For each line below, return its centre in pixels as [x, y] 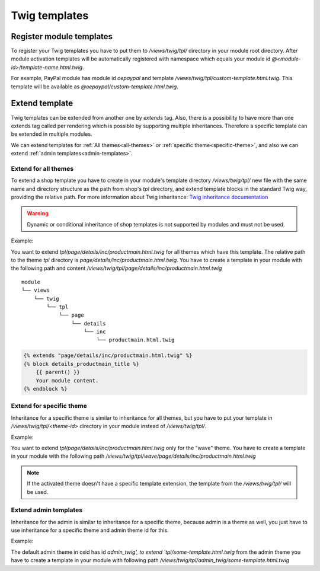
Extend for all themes [42, 168]
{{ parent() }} [58, 372]
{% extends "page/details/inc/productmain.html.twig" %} [108, 355]
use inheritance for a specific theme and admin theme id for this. [90, 530]
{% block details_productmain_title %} [81, 364]
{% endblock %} [45, 389]
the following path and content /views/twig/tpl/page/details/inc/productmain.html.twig [116, 268]
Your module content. [67, 380]
